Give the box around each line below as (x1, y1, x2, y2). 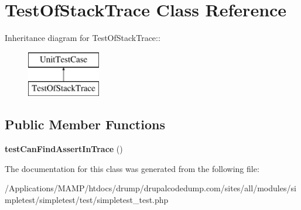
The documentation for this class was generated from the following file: (5, 162, 259, 174)
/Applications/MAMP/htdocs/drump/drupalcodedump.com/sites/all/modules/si (5, 182, 296, 194)
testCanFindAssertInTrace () (5, 143, 123, 155)
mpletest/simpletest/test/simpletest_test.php (5, 193, 169, 205)
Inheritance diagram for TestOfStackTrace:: (5, 32, 160, 44)
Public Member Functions (5, 115, 165, 133)
